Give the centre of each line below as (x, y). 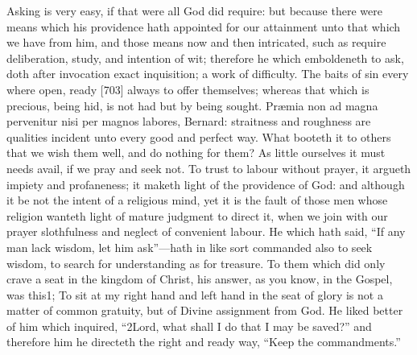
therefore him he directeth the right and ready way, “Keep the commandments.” (204, 342)
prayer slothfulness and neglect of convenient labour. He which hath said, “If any (206, 231)
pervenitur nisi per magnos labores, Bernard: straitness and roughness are (189, 121)
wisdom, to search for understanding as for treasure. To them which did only (196, 263)
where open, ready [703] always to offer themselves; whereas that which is (188, 89)
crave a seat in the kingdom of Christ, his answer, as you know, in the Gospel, (200, 279)
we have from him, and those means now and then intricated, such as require (196, 42)
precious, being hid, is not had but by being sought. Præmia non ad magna (192, 105)
